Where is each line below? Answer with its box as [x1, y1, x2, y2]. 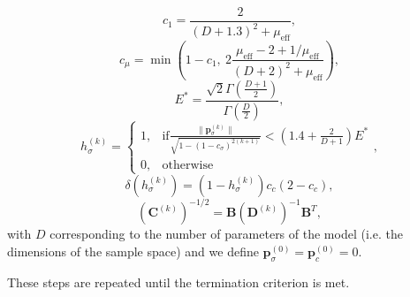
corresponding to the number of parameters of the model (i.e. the [49, 225, 403, 243]
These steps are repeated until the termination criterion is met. [7, 272, 350, 291]
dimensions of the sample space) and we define [7, 241, 259, 260]
